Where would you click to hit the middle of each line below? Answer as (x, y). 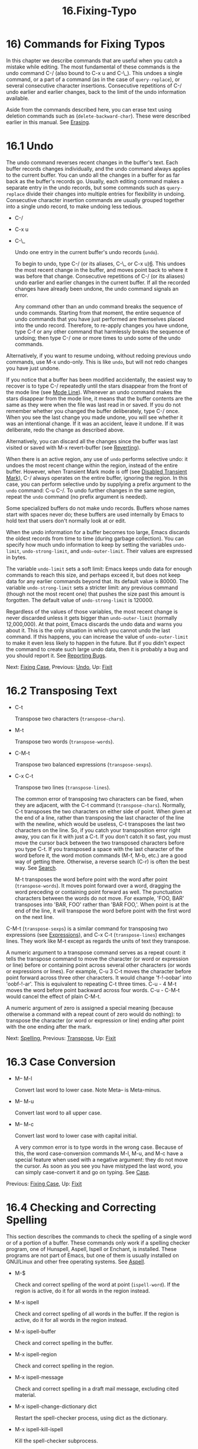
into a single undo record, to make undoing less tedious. (74, 206)
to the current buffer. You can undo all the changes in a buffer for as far (93, 175)
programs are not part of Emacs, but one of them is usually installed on (92, 1255)
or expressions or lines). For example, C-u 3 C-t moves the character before (99, 971)
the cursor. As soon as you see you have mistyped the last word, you (99, 1166)
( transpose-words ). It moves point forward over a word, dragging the (98, 885)
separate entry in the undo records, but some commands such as (86, 187)
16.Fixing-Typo (99, 11)
